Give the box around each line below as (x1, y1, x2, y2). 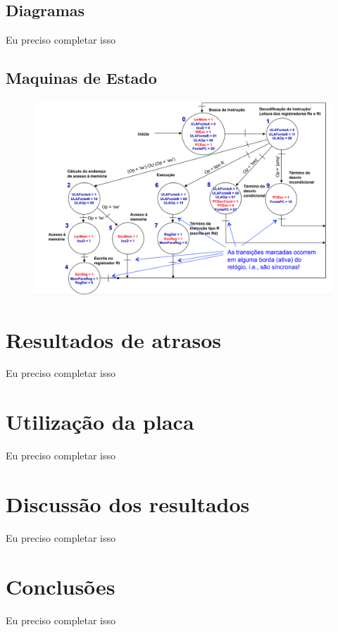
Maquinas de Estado (6, 67, 157, 89)
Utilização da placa (6, 407, 194, 436)
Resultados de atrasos (6, 325, 222, 354)
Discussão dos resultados (6, 489, 250, 518)
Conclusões (6, 571, 115, 600)
